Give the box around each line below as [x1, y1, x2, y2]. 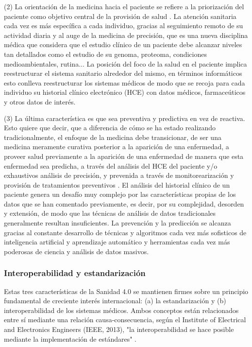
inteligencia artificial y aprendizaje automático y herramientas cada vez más [4, 237, 230, 247]
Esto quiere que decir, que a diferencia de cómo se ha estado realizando [4, 122, 216, 133]
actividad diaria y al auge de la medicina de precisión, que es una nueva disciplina [4, 30, 248, 40]
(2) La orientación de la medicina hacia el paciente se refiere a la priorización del [4, 1, 244, 11]
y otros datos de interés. [4, 96, 76, 106]
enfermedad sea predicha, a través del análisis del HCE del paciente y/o [4, 160, 218, 171]
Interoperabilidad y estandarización [4, 267, 146, 279]
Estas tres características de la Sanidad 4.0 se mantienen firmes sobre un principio [4, 286, 249, 296]
